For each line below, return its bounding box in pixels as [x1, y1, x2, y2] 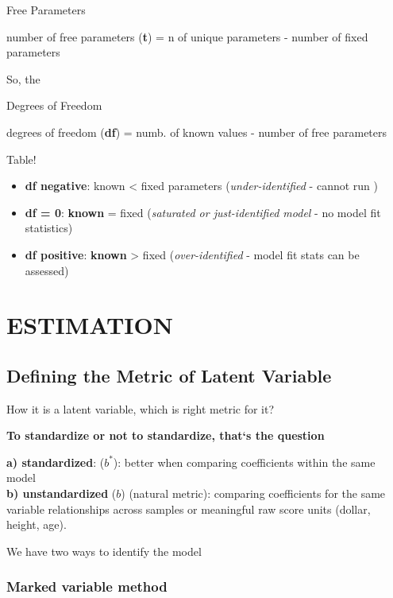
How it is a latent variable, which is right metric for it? [6, 400, 275, 417]
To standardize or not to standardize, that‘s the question [6, 427, 325, 444]
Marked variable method [6, 577, 168, 596]
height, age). [6, 516, 67, 533]
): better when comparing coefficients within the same [113, 453, 376, 470]
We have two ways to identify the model [6, 542, 202, 559]
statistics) [25, 219, 73, 236]
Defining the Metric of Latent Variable [6, 363, 332, 387]
